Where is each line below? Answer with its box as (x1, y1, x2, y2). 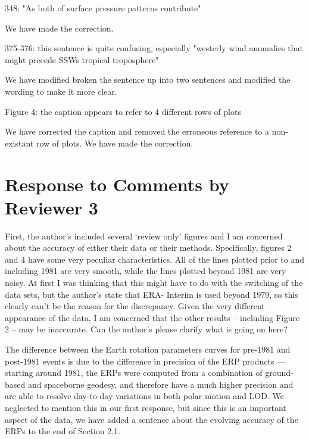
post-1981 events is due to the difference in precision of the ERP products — (5, 354, 286, 367)
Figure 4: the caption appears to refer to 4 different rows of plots (5, 105, 241, 117)
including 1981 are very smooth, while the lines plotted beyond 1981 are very (5, 264, 286, 277)
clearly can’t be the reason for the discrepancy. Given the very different (5, 300, 265, 312)
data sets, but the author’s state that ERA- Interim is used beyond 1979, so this (5, 288, 298, 300)
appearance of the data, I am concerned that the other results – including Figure (5, 311, 300, 323)
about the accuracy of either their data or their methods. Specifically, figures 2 (5, 241, 292, 254)
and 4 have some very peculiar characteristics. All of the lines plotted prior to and (5, 253, 304, 265)
